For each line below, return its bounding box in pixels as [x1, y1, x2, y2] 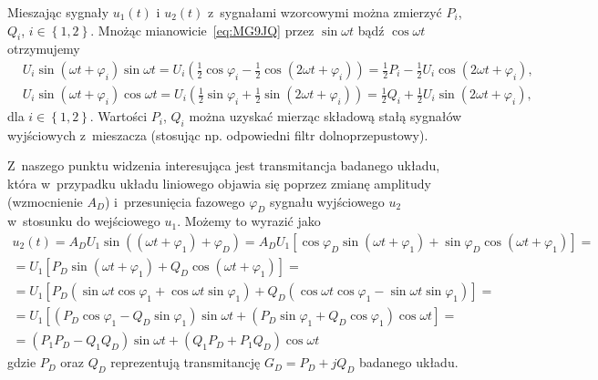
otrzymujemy [7, 39, 80, 58]
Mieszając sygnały [7, 3, 109, 21]
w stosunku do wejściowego [7, 211, 160, 231]
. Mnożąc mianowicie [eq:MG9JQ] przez [90, 20, 314, 39]
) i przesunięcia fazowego [104, 191, 245, 211]
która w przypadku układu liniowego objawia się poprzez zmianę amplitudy [7, 174, 431, 193]
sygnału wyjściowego [270, 191, 385, 211]
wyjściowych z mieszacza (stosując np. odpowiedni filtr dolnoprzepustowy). [7, 125, 428, 144]
